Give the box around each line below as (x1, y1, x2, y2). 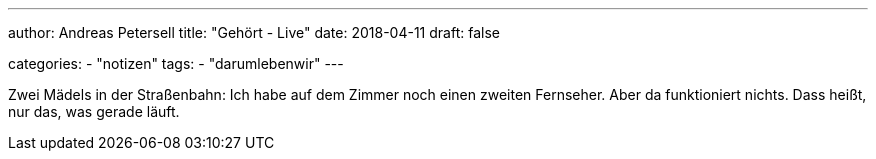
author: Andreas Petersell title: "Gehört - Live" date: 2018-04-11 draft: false (8, 24, 500, 41)
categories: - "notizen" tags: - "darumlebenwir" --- (8, 55, 344, 72)
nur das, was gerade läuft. (8, 103, 180, 120)
